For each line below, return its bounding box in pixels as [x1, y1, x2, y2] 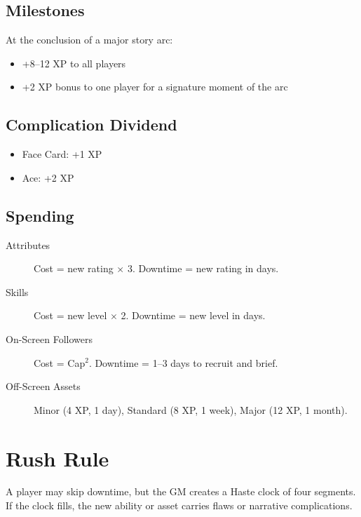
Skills [6, 284, 29, 299]
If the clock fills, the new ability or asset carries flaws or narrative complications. [6, 498, 353, 513]
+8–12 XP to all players [22, 55, 126, 70]
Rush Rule [6, 443, 109, 472]
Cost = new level [34, 308, 107, 323]
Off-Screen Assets [6, 379, 81, 394]
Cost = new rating [34, 261, 114, 276]
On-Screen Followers [6, 331, 93, 346]
